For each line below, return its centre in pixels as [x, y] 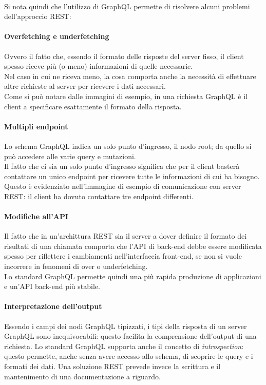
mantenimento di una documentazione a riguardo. [82, 376]
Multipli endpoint [36, 126]
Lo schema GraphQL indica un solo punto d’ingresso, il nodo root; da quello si [128, 146]
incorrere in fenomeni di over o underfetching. [76, 266]
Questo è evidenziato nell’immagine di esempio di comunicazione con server [123, 186]
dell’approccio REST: [38, 16]
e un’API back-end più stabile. [52, 286]
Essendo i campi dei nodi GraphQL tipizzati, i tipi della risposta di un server [126, 326]
